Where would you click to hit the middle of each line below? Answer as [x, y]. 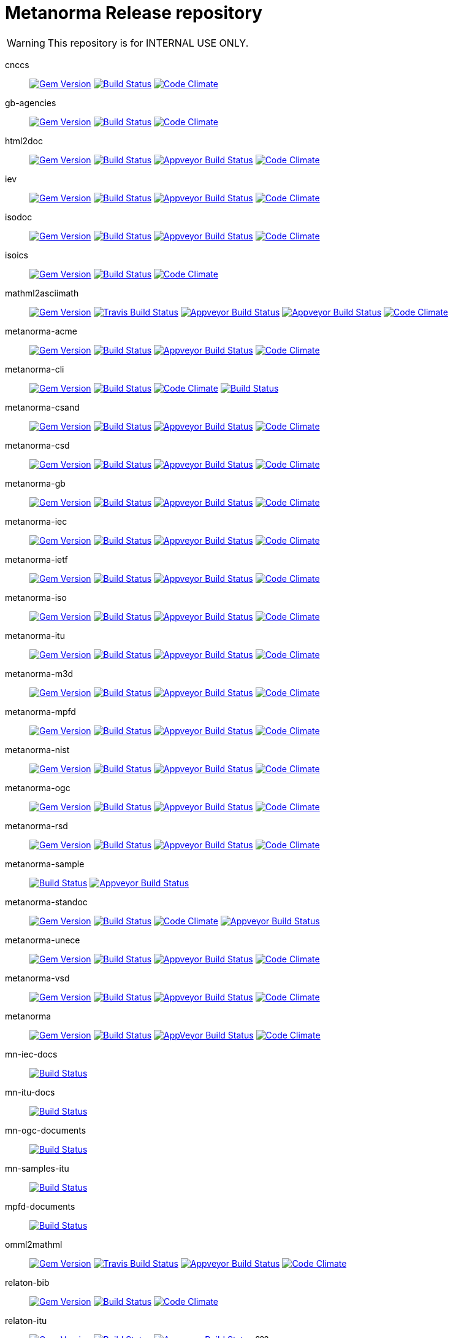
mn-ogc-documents [46, 1130]
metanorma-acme [41, 331]
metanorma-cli [35, 369]
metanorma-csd [37, 445]
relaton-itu [26, 1320]
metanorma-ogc [38, 787]
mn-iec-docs [31, 1054]
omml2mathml [34, 1244]
